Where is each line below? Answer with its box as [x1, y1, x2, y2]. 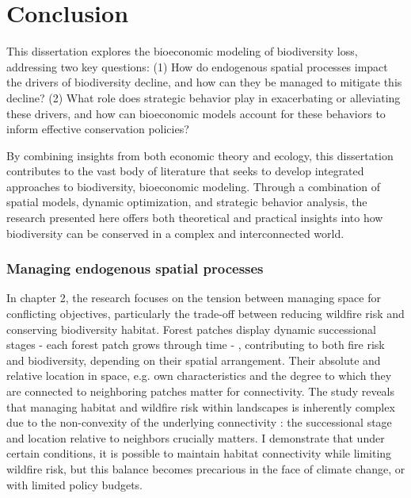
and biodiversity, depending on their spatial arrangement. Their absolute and [6, 351, 381, 368]
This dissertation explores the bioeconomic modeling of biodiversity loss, [6, 43, 358, 59]
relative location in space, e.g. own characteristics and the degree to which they [6, 367, 392, 384]
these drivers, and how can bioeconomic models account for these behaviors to [6, 105, 386, 121]
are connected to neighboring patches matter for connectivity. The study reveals [6, 383, 395, 400]
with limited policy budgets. [6, 476, 143, 492]
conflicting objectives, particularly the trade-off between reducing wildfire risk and [6, 305, 405, 322]
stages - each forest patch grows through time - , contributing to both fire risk [6, 336, 385, 353]
